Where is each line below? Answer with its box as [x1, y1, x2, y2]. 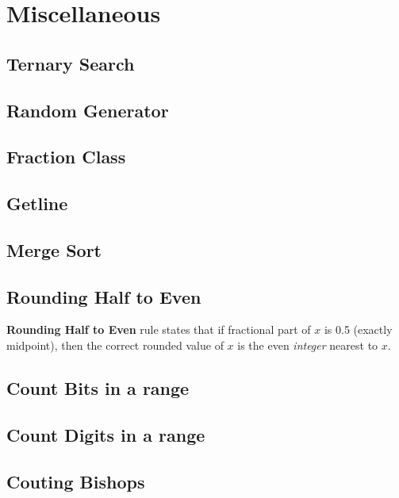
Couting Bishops [6, 469, 145, 493]
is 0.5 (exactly [324, 321, 393, 338]
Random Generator [6, 98, 169, 122]
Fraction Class [6, 144, 126, 169]
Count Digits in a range [6, 422, 205, 446]
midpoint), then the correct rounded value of [6, 337, 224, 354]
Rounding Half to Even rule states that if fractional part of [6, 321, 311, 338]
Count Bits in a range [6, 376, 190, 400]
